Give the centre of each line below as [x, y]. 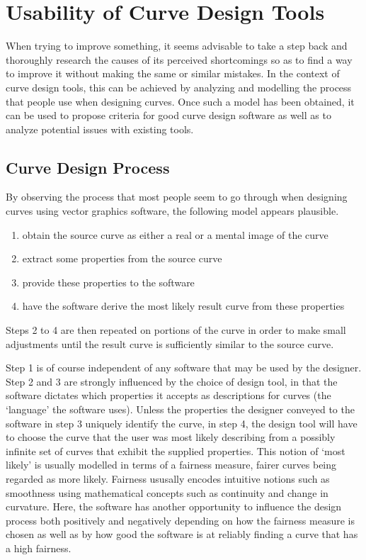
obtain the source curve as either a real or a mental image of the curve [175, 234]
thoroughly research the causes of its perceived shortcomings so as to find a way [179, 59]
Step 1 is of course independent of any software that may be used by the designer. [184, 368]
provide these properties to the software [108, 282]
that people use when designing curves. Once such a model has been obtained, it [180, 101]
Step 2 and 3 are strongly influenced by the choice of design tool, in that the [172, 381]
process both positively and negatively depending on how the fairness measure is [180, 520]
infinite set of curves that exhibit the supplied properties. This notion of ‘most [176, 450]
